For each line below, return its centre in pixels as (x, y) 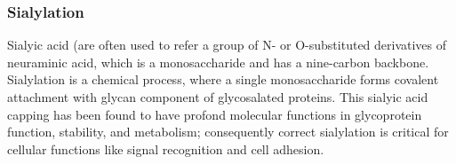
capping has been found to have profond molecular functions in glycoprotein (215, 114)
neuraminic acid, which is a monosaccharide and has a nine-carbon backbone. (218, 62)
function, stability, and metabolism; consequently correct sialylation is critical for (228, 132)
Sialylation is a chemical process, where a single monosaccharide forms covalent (223, 79)
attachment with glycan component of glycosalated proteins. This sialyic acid (218, 97)
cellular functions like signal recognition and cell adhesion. (166, 148)
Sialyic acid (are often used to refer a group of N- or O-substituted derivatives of (227, 45)
